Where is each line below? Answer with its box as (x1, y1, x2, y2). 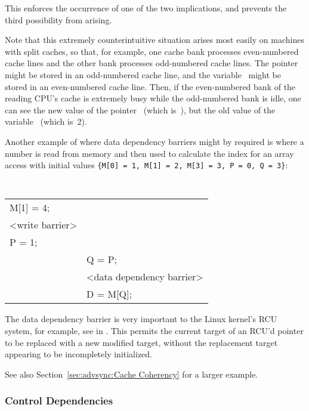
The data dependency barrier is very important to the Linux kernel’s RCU (5, 313, 277, 325)
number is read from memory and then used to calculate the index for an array (5, 147, 294, 159)
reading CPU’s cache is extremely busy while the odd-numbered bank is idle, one (5, 92, 301, 104)
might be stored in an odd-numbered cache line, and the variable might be (5, 68, 281, 81)
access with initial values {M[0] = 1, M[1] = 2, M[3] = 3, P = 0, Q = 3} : (5, 159, 288, 171)
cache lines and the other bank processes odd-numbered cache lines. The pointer (5, 57, 298, 69)
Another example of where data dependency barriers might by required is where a (5, 135, 304, 147)
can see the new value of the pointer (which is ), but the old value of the (5, 103, 276, 116)
